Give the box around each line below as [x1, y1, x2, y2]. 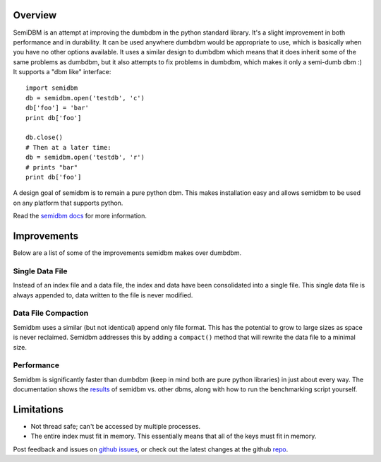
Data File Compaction [13, 308, 89, 318]
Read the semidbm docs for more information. [13, 212, 147, 220]
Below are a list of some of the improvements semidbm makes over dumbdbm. [13, 249, 242, 257]
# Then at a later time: [25, 143, 111, 151]
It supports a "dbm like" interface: [13, 68, 111, 76]
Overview [13, 9, 57, 21]
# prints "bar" [25, 163, 78, 171]
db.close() [25, 134, 64, 141]
